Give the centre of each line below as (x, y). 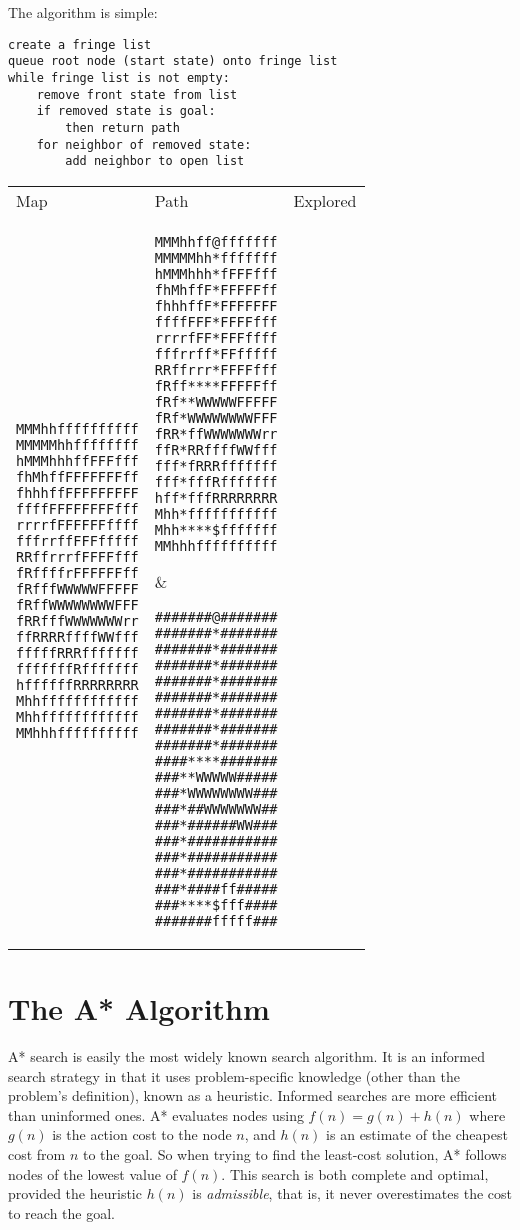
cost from (37, 1153)
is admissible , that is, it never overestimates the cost (352, 1193)
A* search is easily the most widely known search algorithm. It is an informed (246, 1055)
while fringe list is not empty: (119, 77)
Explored (325, 200)
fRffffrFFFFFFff (77, 573)
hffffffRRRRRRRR (77, 685)
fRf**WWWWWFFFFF (216, 401)
